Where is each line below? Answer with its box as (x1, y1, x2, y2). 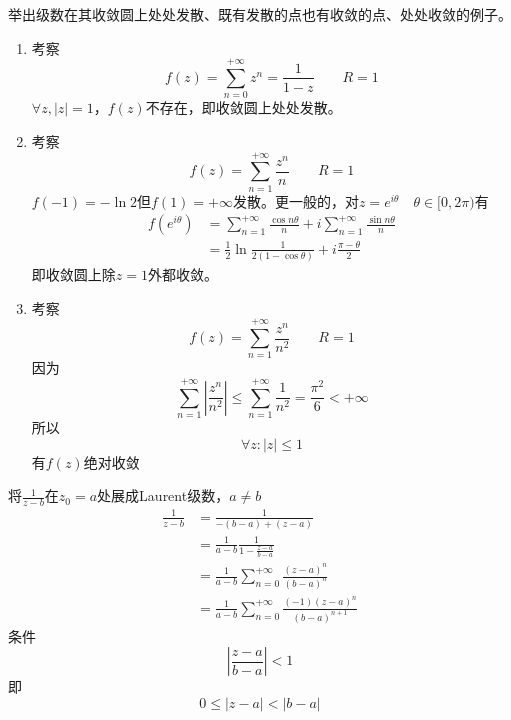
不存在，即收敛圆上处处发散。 (145, 97, 342, 118)
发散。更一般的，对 (232, 190, 359, 211)
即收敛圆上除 (31, 264, 116, 285)
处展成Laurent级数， (97, 485, 230, 506)
